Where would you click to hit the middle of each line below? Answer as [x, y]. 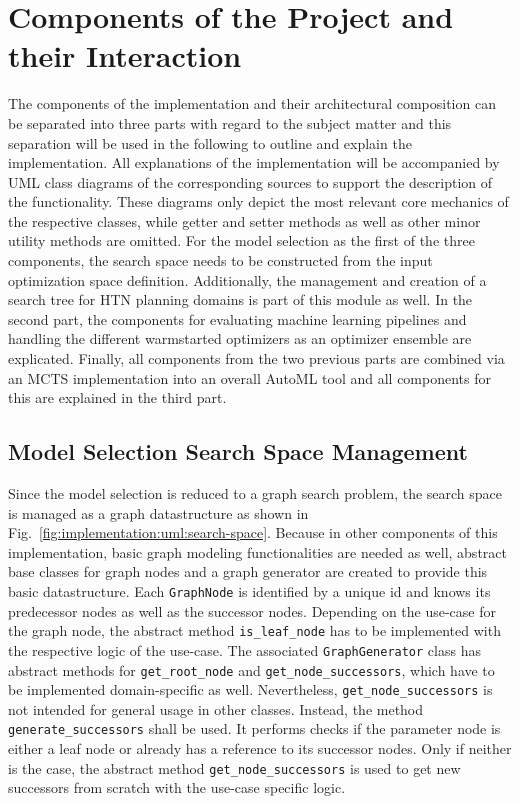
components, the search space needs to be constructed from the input [220, 260]
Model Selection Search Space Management [238, 451]
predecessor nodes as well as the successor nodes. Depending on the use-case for [252, 610]
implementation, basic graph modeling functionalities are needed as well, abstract [257, 551]
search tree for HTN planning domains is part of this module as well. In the [240, 299]
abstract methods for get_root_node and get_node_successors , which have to [251, 669]
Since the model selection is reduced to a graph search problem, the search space [255, 493]
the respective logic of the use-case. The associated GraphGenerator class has [244, 649]
